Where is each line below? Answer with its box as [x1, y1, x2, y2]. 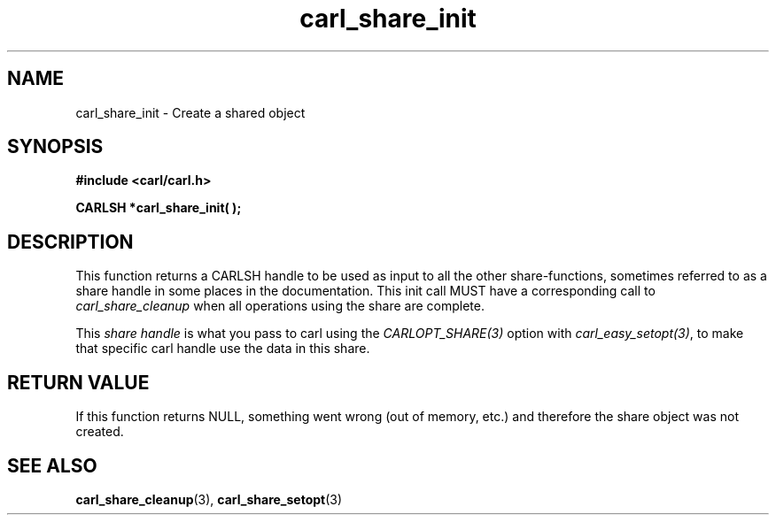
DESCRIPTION [7, 230, 134, 253]
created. [75, 424, 124, 440]
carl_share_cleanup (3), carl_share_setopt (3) [75, 491, 343, 507]
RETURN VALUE [7, 371, 150, 394]
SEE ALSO [7, 454, 97, 477]
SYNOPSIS [7, 135, 104, 158]
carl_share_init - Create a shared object [75, 104, 306, 120]
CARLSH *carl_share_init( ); [75, 200, 242, 216]
